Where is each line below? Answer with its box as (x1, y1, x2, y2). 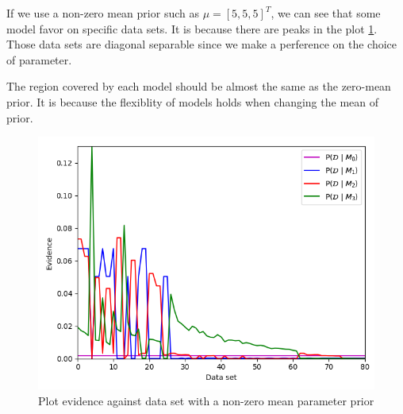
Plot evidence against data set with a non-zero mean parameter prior (38, 392, 374, 408)
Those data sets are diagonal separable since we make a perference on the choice (6, 36, 397, 52)
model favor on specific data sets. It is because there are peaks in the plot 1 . (6, 20, 378, 37)
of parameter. (6, 51, 72, 68)
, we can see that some (271, 5, 381, 21)
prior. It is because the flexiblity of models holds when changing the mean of (6, 93, 378, 110)
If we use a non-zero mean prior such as (6, 5, 199, 21)
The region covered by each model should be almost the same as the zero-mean (6, 78, 391, 95)
